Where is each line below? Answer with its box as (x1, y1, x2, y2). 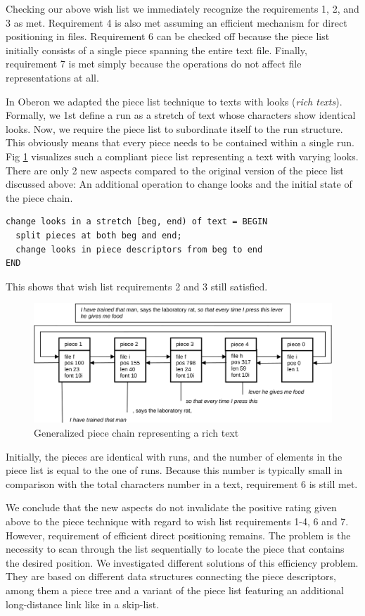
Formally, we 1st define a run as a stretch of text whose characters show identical (6, 108, 356, 122)
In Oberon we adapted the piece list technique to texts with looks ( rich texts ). (6, 94, 342, 108)
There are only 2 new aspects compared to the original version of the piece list (6, 162, 344, 177)
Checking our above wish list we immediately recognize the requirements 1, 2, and (6, 1, 359, 15)
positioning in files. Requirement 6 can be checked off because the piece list (6, 29, 330, 44)
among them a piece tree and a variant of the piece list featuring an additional (6, 582, 344, 597)
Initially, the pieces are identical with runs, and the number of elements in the (6, 449, 342, 463)
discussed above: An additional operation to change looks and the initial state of (6, 177, 352, 191)
